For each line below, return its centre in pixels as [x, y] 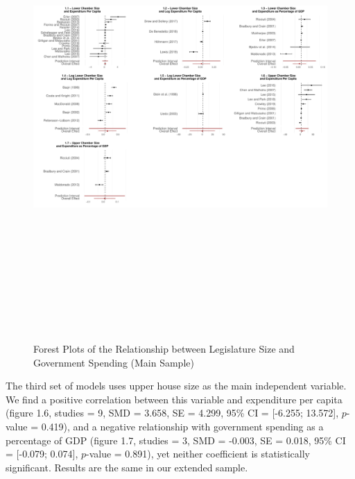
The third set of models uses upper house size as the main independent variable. [176, 386]
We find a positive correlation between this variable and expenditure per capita [174, 399]
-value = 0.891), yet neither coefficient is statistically [198, 454]
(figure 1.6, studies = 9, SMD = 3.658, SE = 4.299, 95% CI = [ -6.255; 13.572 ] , [172, 413]
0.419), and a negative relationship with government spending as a [182, 427]
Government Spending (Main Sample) [114, 362]
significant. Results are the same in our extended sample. [127, 467]
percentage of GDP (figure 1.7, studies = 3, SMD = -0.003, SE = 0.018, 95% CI [176, 440]
